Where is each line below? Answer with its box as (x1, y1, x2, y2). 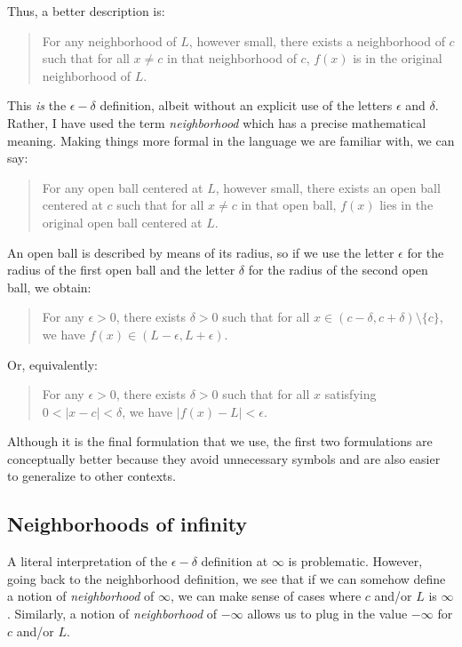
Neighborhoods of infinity (7, 510, 248, 538)
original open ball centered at (42, 212, 203, 231)
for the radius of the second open (248, 260, 428, 279)
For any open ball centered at (42, 178, 203, 196)
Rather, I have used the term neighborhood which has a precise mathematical (7, 113, 426, 132)
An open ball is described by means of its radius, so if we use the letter (7, 243, 394, 261)
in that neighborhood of (166, 49, 297, 68)
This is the (7, 96, 67, 115)
